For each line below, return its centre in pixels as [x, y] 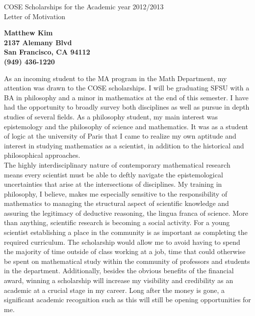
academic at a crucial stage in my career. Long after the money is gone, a [114, 290]
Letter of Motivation [35, 16]
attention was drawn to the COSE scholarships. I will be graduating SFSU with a [127, 88]
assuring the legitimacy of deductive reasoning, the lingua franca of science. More [126, 213]
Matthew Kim [28, 33]
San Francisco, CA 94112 [47, 52]
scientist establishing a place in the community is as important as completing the [126, 232]
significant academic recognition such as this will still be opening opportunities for [127, 300]
